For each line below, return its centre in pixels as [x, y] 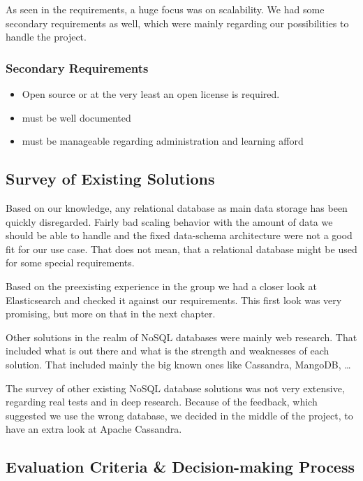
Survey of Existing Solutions [110, 179]
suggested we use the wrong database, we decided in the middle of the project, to [179, 415]
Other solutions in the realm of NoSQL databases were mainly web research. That [181, 337]
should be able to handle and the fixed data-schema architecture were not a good [179, 235]
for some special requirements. [70, 263]
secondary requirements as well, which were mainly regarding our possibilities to [177, 23]
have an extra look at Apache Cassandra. [94, 429]
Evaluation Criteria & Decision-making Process [180, 467]
